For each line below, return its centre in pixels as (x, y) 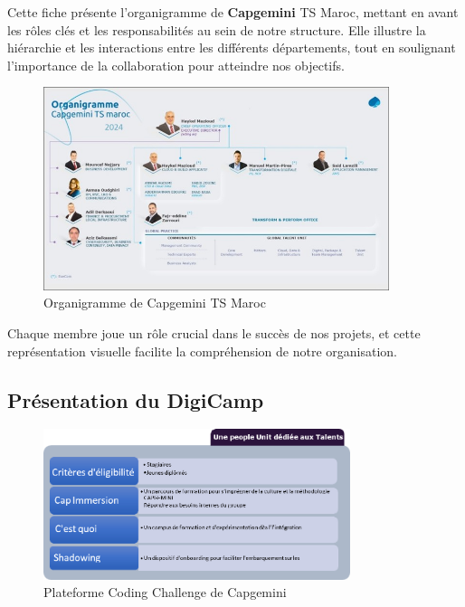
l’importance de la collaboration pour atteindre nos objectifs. (176, 65)
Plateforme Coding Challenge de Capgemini (165, 592)
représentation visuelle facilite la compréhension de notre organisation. (203, 351)
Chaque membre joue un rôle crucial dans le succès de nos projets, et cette (214, 332)
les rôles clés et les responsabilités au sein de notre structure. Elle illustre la (217, 29)
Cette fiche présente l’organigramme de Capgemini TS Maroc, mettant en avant (233, 12)
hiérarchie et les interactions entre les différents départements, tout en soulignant (232, 47)
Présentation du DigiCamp (136, 399)
